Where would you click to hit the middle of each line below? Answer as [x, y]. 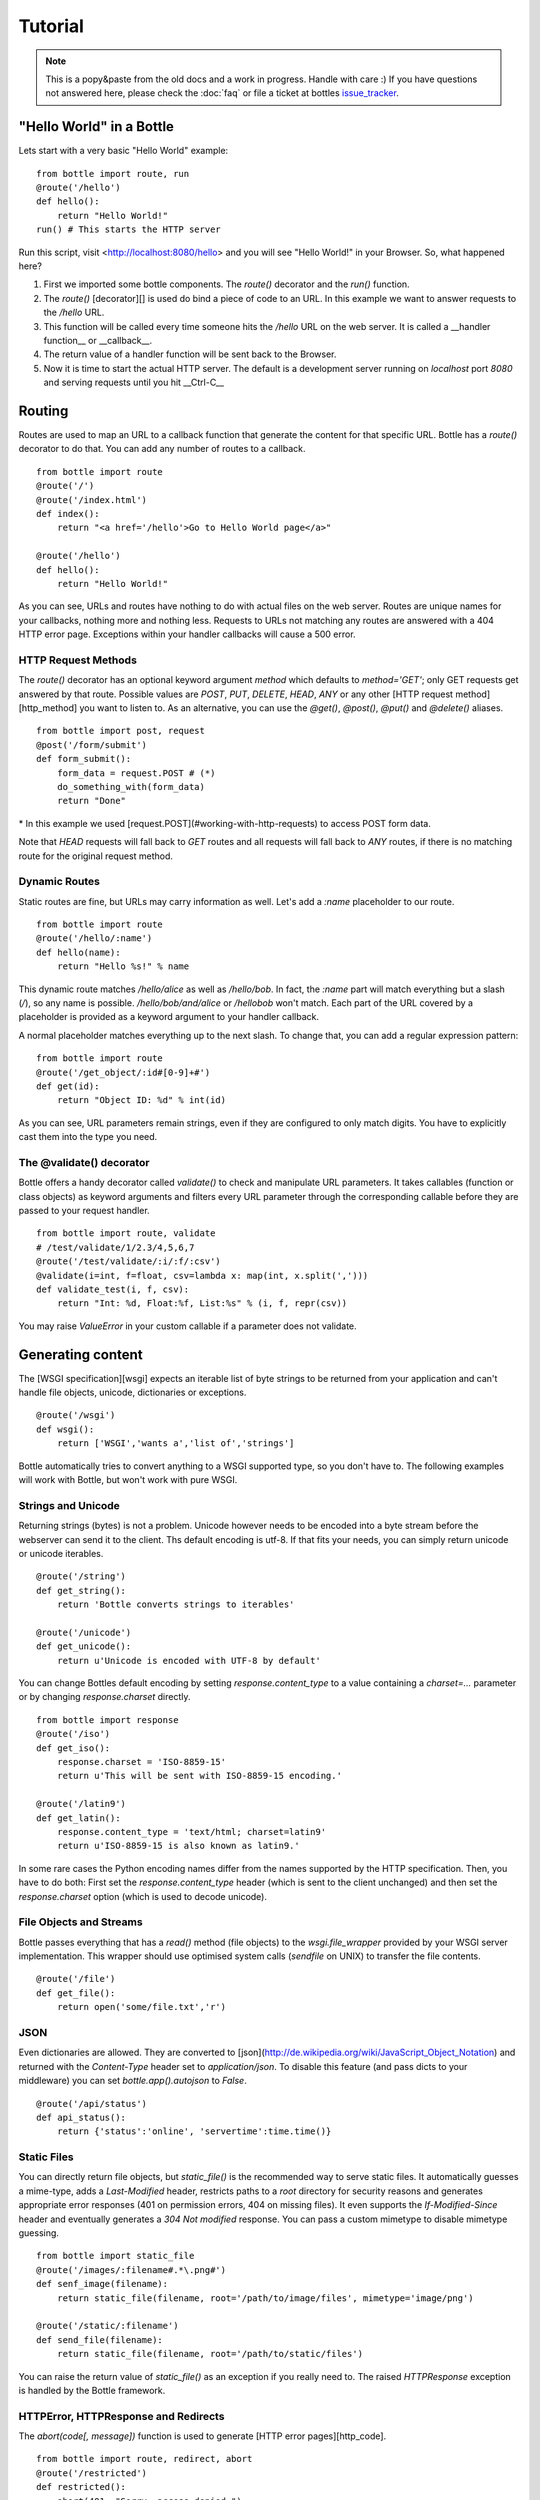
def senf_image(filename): [102, 2284]
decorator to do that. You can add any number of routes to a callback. [162, 449]
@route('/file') [76, 1979]
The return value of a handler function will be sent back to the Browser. [190, 354]
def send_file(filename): [100, 2339]
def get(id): [68, 1086]
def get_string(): [81, 1590]
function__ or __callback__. [98, 340]
